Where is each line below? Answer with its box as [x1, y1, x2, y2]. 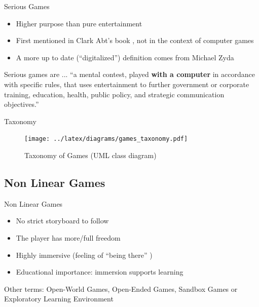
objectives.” [4, 99, 39, 109]
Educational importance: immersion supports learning [16, 266, 183, 277]
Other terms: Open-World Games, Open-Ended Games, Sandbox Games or [4, 283, 238, 294]
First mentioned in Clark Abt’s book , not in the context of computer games [16, 35, 254, 46]
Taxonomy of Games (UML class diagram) [24, 150, 157, 160]
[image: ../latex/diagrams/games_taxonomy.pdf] [24, 135, 188, 143]
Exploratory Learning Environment [4, 293, 114, 304]
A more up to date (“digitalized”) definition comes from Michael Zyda [16, 52, 234, 62]
